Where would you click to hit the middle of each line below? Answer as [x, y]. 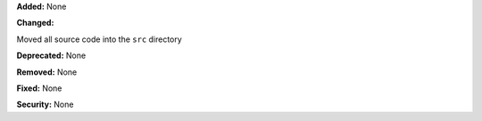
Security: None [45, 105]
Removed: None [47, 72]
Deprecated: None [51, 56]
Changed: [35, 23]
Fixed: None [39, 88]
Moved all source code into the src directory [99, 39]
